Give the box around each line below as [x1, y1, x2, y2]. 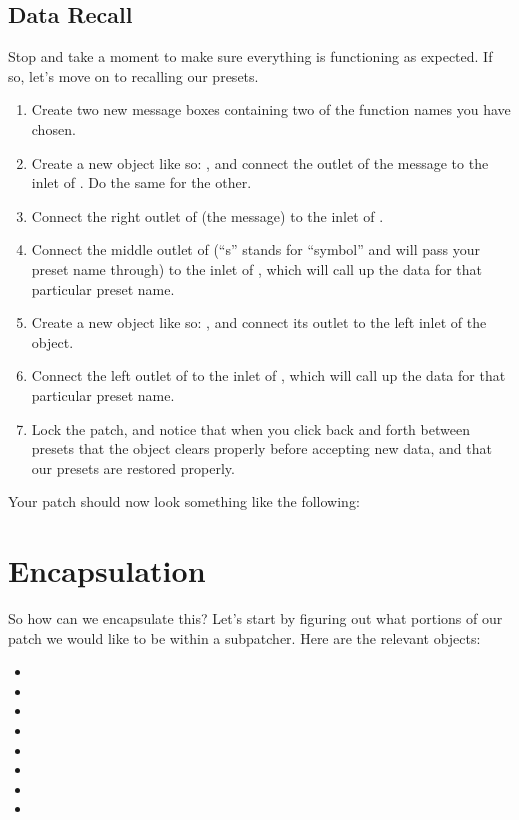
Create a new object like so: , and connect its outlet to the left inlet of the [31, 312, 487, 333]
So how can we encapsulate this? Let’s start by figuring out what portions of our [8, 608, 503, 629]
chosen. [31, 118, 76, 139]
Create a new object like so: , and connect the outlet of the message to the [31, 152, 489, 173]
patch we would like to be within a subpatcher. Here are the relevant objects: [8, 627, 481, 648]
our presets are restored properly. [31, 457, 235, 478]
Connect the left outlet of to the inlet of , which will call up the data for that [31, 365, 506, 386]
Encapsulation [8, 550, 206, 591]
